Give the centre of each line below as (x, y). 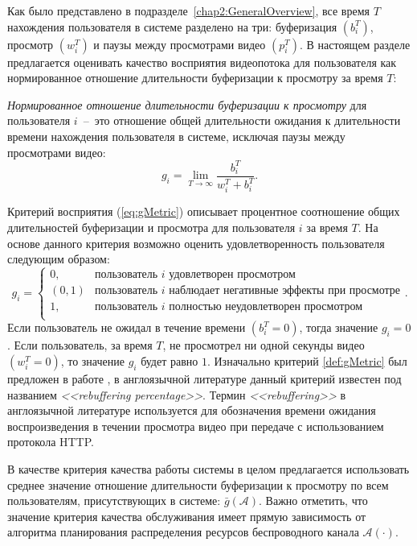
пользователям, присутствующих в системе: (114, 500)
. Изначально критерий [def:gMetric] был (307, 361)
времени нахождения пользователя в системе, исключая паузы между (176, 136)
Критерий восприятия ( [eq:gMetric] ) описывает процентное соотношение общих (204, 211)
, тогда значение (339, 327)
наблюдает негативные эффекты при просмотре (285, 291)
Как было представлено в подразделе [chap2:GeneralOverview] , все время (188, 10)
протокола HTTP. (51, 442)
